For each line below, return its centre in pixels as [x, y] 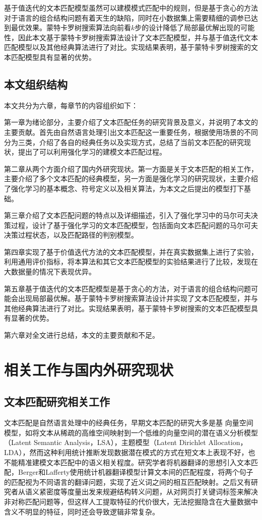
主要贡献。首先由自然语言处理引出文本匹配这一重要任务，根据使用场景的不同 [131, 132]
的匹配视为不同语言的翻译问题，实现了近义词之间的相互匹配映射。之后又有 [127, 481]
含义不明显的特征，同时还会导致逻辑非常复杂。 [82, 511]
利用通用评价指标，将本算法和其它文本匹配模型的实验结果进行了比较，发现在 [131, 262]
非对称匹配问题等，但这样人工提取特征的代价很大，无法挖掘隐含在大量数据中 [131, 501]
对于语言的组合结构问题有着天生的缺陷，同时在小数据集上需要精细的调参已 [127, 17]
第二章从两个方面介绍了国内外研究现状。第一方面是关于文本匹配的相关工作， [131, 168]
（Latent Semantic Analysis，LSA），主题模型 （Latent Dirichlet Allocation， [126, 442]
